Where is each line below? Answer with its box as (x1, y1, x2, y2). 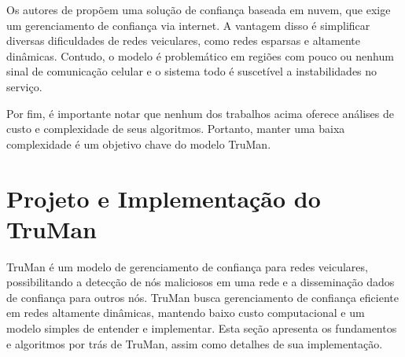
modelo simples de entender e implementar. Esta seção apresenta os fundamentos (6, 320, 397, 337)
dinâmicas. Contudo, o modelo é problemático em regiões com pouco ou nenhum (6, 47, 394, 64)
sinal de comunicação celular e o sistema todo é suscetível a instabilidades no (6, 63, 377, 79)
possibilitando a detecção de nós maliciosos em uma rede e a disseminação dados (6, 274, 395, 290)
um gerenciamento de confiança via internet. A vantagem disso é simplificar (6, 17, 370, 33)
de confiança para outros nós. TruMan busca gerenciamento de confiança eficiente (6, 289, 399, 305)
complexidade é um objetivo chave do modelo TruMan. (6, 135, 271, 152)
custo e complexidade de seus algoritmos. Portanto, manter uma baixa (6, 120, 345, 137)
